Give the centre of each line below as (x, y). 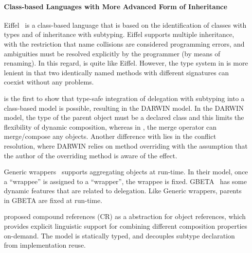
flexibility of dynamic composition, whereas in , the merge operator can (110, 126)
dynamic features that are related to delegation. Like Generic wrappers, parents (123, 191)
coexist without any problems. (49, 82)
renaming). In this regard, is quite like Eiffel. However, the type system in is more (126, 63)
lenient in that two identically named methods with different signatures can (117, 72)
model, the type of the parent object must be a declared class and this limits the (124, 117)
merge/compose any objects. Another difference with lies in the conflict (110, 136)
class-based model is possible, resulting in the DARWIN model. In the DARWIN (124, 108)
